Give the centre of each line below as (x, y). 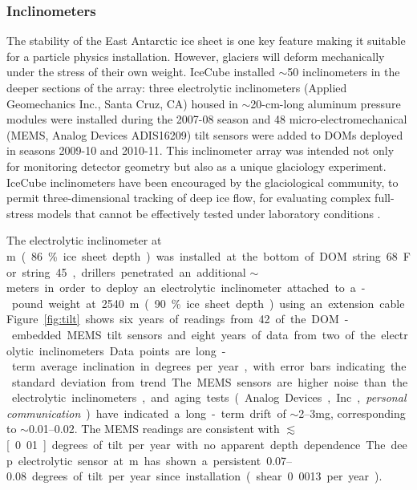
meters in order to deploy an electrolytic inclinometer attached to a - (186, 288)
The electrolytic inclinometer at (84, 240)
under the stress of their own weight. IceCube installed (141, 72)
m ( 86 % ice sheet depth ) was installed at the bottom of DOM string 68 (202, 255)
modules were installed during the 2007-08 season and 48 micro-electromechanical (207, 119)
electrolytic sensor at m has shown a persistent (140, 460)
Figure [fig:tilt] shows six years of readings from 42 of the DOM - (178, 319)
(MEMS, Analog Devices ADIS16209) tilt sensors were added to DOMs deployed (205, 134)
